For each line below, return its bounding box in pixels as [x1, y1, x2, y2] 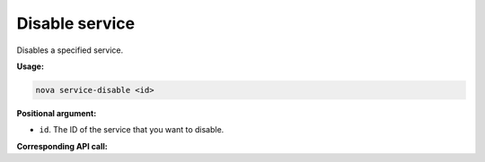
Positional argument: [16, 107, 97, 118]
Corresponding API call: [16, 141, 108, 151]
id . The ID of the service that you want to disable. [39, 124, 225, 135]
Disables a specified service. [16, 45, 124, 55]
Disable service [16, 13, 136, 33]
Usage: [16, 61, 45, 72]
